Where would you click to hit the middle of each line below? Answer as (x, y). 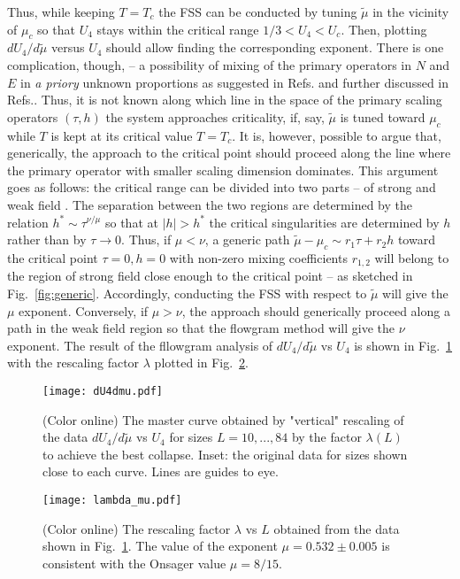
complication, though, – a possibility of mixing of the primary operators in (210, 64)
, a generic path (247, 239)
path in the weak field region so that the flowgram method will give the (201, 328)
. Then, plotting (384, 29)
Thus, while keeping (61, 12)
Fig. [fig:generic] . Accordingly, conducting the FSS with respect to (187, 293)
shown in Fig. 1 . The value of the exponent (160, 546)
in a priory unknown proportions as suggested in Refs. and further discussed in (235, 82)
